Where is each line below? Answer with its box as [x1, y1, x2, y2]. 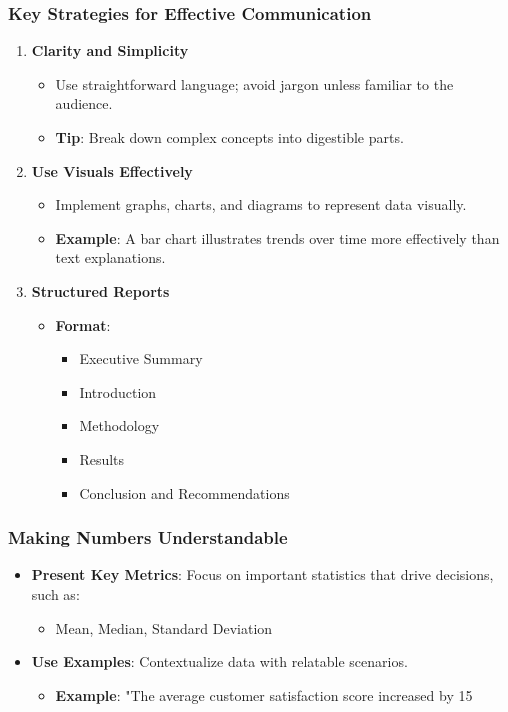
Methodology [79, 415, 160, 436]
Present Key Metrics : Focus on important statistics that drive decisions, [31, 564, 494, 585]
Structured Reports [31, 280, 170, 301]
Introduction [79, 381, 157, 402]
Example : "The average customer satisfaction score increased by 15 [55, 684, 473, 705]
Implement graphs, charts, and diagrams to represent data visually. [55, 194, 467, 215]
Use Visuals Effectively [31, 160, 193, 181]
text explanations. [55, 247, 166, 268]
